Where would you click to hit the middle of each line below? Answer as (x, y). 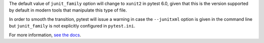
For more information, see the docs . (45, 35)
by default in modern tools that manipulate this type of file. (68, 10)
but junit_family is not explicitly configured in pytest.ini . (72, 26)
